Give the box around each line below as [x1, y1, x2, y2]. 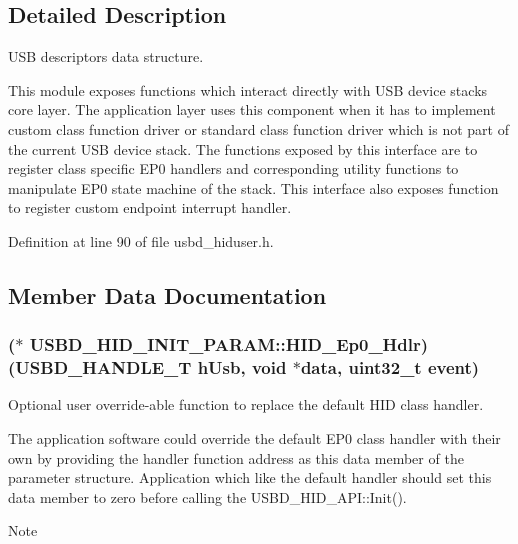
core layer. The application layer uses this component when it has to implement [8, 99, 496, 120]
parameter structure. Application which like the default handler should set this [8, 467, 492, 488]
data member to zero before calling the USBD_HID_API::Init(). [8, 486, 407, 507]
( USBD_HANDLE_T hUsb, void [8, 355, 287, 380]
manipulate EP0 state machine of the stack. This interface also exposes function [8, 177, 499, 198]
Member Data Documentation [8, 279, 327, 310]
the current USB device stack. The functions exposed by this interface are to [8, 138, 478, 159]
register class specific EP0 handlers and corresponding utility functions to [8, 158, 459, 179]
